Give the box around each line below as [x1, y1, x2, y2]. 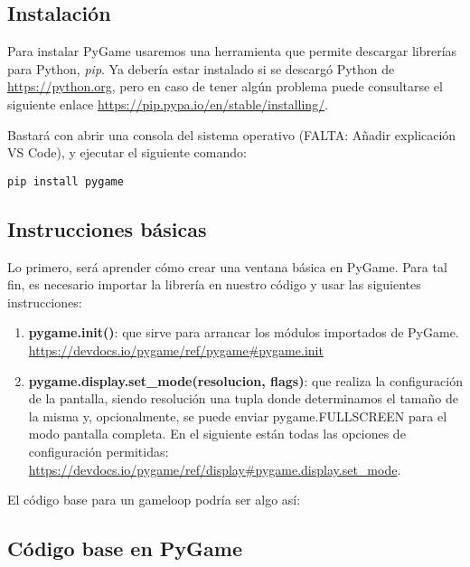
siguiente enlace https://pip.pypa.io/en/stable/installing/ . [7, 94, 329, 113]
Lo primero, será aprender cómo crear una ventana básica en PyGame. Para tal [7, 257, 447, 276]
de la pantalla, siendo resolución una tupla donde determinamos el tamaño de [28, 389, 458, 408]
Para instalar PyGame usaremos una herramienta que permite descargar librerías [7, 42, 457, 61]
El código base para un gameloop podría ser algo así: [7, 490, 301, 509]
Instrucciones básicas [7, 214, 207, 242]
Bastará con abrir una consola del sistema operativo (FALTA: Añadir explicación [7, 125, 456, 144]
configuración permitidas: [28, 441, 169, 460]
